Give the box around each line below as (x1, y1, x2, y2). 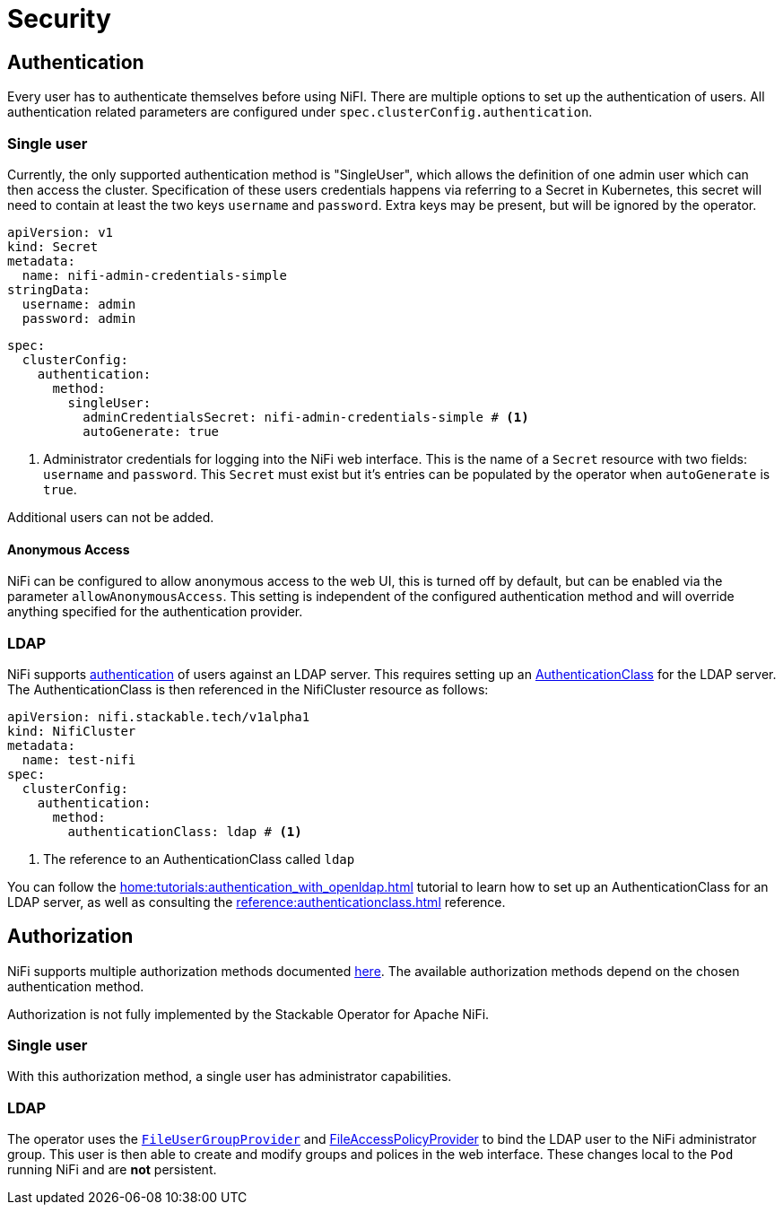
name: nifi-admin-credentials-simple (22, 267, 287, 283)
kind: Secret (7, 239, 99, 254)
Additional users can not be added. (7, 509, 214, 525)
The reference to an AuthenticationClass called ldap (43, 850, 355, 867)
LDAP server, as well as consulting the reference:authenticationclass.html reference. (7, 894, 506, 910)
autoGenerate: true (83, 423, 220, 439)
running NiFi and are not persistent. (7, 1162, 217, 1178)
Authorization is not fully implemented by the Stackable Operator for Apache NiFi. (7, 1006, 490, 1022)
